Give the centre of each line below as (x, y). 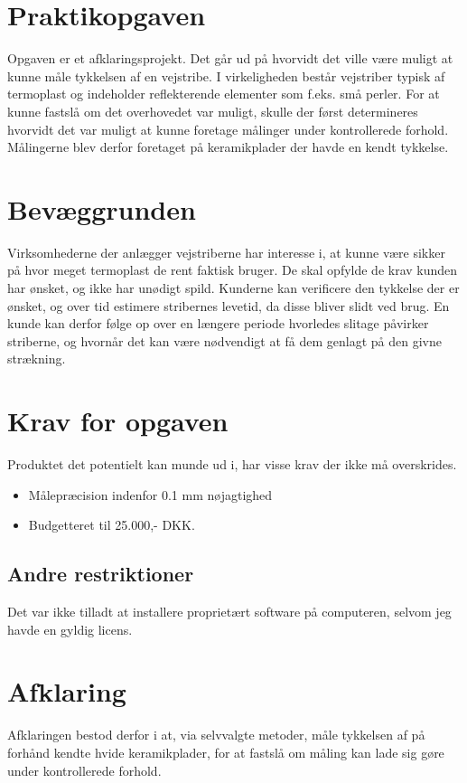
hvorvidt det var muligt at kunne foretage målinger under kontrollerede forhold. (228, 129)
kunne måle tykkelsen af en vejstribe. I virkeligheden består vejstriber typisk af (226, 75)
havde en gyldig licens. (70, 629)
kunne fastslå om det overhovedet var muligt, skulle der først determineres (213, 111)
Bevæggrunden (102, 208)
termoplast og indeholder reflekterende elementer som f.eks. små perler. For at (224, 94)
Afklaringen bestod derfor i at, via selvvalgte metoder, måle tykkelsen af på (216, 735)
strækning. (37, 358)
